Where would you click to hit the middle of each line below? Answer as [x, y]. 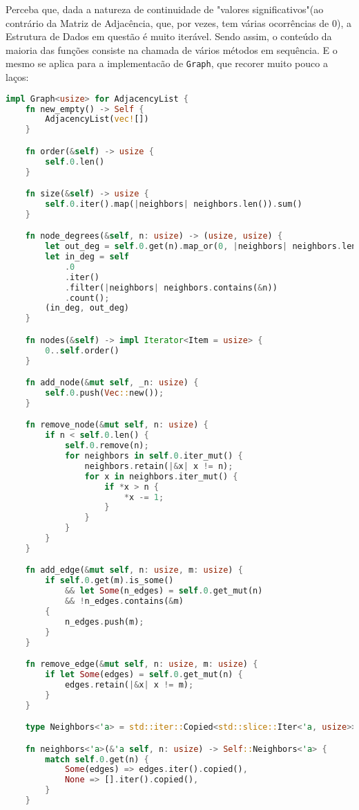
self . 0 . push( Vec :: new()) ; [105, 393]
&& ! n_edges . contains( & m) [124, 601]
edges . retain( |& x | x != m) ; [129, 684]
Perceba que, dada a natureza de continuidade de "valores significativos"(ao [165, 9]
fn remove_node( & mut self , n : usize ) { [117, 425]
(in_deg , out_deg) [87, 308]
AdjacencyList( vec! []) [97, 119]
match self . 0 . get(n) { [97, 759]
